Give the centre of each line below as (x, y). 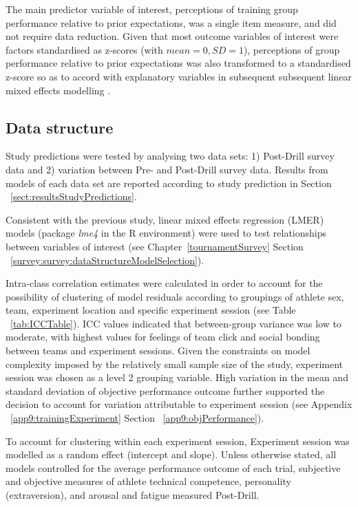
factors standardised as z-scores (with (84, 49)
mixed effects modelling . (58, 90)
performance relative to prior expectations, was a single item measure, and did (171, 22)
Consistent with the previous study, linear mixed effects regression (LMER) (165, 219)
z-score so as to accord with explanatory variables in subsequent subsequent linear (179, 76)
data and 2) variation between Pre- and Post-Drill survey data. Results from (167, 169)
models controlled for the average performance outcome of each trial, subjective (173, 467)
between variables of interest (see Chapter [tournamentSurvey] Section (155, 246)
